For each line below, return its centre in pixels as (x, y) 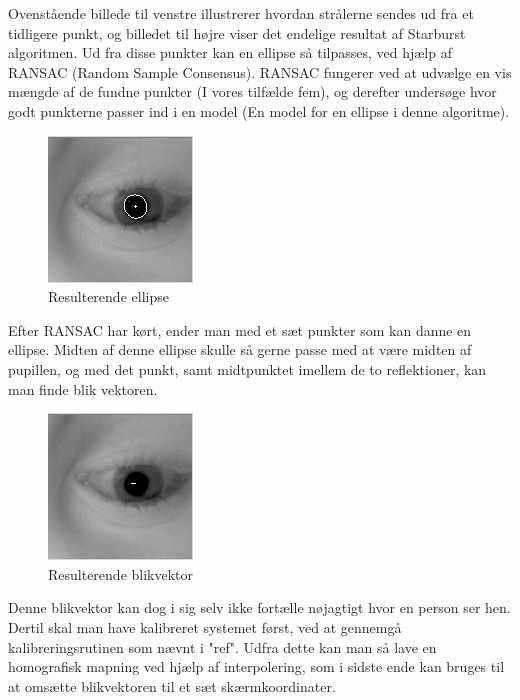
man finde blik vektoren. (83, 388)
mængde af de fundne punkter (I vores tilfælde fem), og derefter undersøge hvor (252, 91)
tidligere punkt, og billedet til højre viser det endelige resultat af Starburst (237, 32)
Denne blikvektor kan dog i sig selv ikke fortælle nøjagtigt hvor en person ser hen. (259, 607)
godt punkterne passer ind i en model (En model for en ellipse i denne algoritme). (259, 110)
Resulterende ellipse (108, 296)
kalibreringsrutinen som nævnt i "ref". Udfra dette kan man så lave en (222, 646)
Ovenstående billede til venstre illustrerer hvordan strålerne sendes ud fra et (241, 13)
